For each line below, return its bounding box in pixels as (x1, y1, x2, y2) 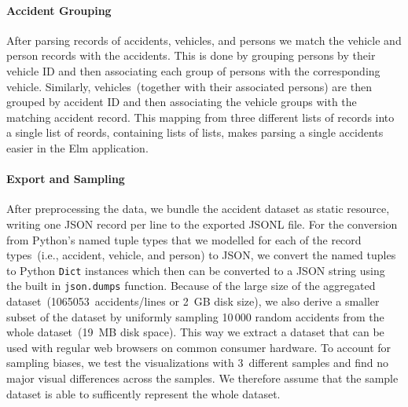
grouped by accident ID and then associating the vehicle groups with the (6, 93, 357, 110)
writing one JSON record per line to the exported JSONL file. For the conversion (6, 215, 398, 232)
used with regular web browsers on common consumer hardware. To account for (6, 339, 391, 355)
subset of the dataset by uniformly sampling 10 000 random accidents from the (6, 308, 384, 324)
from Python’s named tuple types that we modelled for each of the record (6, 231, 362, 247)
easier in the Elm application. (6, 139, 149, 156)
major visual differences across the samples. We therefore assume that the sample (6, 370, 399, 386)
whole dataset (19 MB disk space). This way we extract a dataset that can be (6, 324, 384, 340)
